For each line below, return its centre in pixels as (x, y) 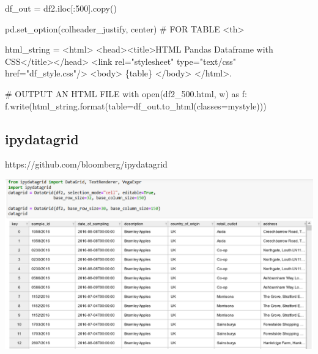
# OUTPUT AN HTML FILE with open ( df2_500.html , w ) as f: (126, 93)
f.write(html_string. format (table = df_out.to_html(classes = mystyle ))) (136, 105)
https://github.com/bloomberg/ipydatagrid (86, 164)
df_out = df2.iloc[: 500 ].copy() (61, 8)
